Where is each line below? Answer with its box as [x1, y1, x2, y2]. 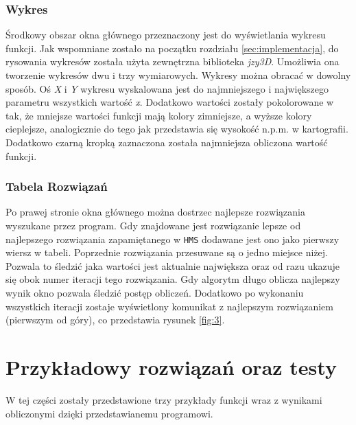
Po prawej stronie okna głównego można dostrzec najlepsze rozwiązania [5, 205, 305, 219]
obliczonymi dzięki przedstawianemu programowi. [5, 406, 213, 420]
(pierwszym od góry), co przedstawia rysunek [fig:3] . [5, 312, 225, 327]
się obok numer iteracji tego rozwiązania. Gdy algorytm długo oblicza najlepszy [5, 272, 340, 286]
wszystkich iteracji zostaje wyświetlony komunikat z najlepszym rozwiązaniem [5, 299, 333, 313]
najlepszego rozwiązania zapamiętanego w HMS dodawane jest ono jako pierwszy [5, 231, 340, 246]
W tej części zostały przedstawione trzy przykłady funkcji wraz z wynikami [5, 392, 322, 406]
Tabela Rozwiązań [5, 178, 108, 195]
